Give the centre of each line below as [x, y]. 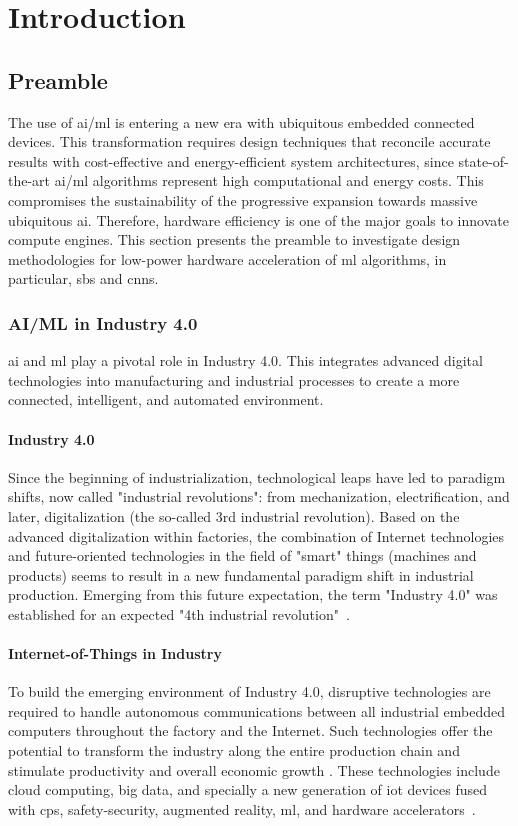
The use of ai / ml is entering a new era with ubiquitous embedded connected [241, 121]
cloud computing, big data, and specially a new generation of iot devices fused [248, 789]
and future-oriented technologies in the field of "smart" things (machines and [242, 555]
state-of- [483, 160]
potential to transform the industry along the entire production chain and [234, 750]
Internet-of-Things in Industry [115, 653]
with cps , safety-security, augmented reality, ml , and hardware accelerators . [242, 808]
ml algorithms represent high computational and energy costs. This [278, 180]
